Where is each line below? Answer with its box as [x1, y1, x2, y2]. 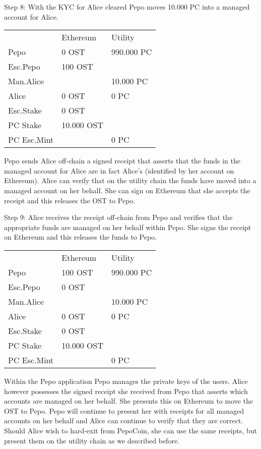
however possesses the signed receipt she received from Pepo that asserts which [4, 385, 248, 396]
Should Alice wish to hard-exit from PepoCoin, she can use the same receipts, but [4, 425, 257, 435]
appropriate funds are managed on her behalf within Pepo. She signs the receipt [4, 221, 251, 232]
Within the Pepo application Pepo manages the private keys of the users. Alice [4, 375, 248, 386]
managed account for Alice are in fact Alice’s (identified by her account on [4, 165, 234, 176]
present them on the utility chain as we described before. [4, 435, 179, 445]
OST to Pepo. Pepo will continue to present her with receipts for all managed [4, 405, 244, 416]
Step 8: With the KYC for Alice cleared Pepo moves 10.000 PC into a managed [4, 2, 250, 12]
